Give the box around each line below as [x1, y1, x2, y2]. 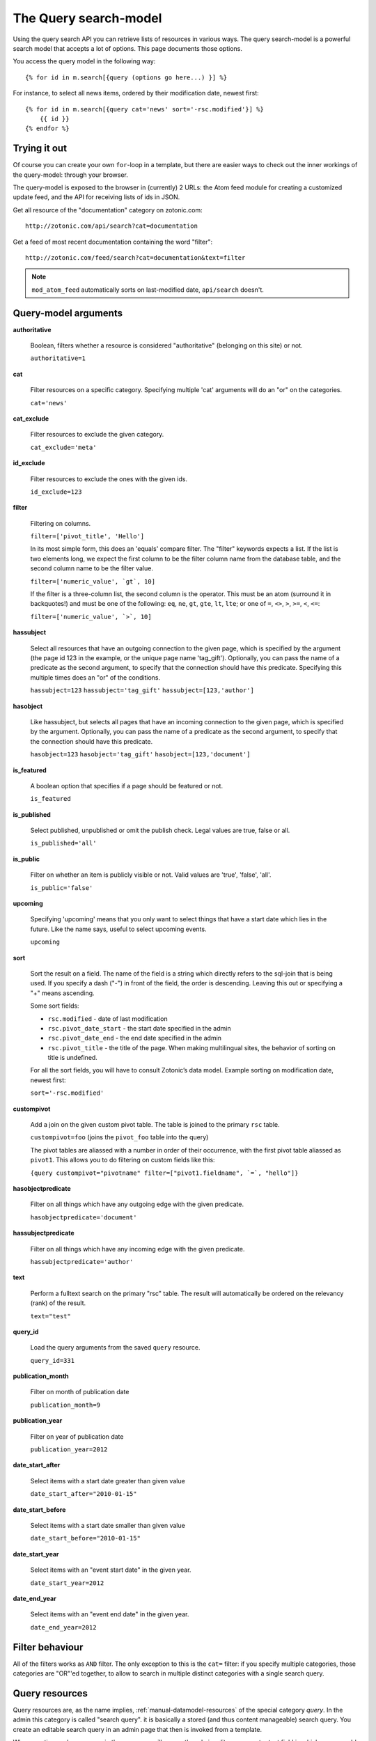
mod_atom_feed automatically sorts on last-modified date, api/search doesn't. [31, 286, 264, 294]
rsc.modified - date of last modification [47, 1014, 168, 1023]
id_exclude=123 [30, 487, 83, 496]
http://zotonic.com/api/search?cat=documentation [25, 222, 198, 230]
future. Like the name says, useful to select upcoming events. [30, 925, 207, 933]
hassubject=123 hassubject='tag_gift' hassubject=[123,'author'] [30, 687, 254, 694]
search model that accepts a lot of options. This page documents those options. [13, 44, 243, 52]
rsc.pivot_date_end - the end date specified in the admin [47, 1034, 222, 1043]
